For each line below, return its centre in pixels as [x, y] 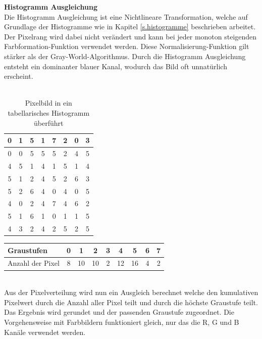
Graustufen [28, 250]
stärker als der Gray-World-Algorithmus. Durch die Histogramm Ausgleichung [125, 56]
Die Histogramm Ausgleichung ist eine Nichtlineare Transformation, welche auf [126, 16]
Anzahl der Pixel [34, 263]
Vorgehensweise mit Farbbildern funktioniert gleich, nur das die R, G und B [122, 322]
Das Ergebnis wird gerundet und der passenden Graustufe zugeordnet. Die [119, 312]
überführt [49, 123]
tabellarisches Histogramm [49, 112]
